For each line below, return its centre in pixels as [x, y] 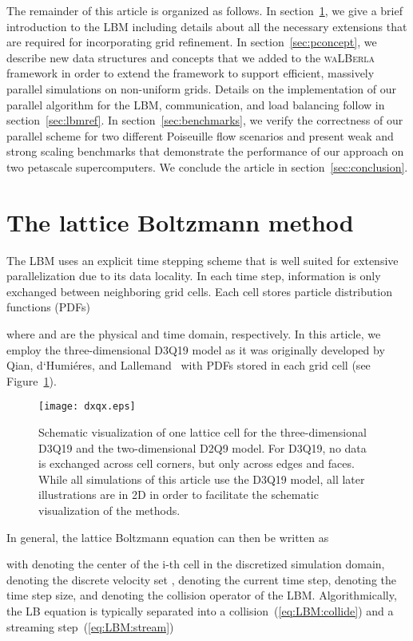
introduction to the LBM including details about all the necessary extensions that [207, 26]
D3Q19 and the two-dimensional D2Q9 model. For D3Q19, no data [203, 447]
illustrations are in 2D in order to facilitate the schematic [179, 495]
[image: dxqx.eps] [87, 407]
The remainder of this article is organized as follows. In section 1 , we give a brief [205, 10]
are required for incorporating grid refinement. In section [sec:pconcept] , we [192, 42]
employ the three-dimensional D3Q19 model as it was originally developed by [196, 349]
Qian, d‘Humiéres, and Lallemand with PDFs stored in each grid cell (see [189, 365]
